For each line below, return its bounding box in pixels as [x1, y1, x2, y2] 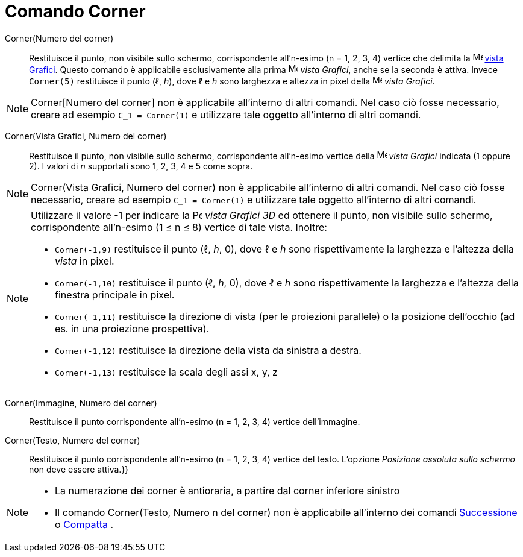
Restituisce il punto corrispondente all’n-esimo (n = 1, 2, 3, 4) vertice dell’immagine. [29, 416, 360, 427]
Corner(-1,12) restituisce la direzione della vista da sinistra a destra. [55, 344, 362, 356]
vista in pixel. [55, 254, 114, 267]
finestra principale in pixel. [55, 288, 175, 301]
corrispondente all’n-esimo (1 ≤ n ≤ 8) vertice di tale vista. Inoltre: [31, 221, 327, 233]
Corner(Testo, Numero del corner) [5, 435, 140, 445]
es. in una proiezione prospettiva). [55, 322, 210, 335]
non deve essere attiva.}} [29, 464, 129, 474]
